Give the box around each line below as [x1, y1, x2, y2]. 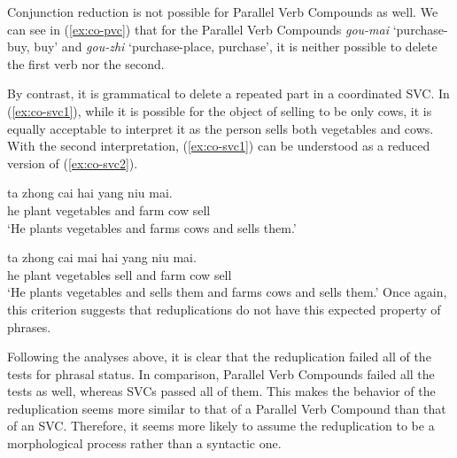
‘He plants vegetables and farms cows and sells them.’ [7, 218, 297, 237]
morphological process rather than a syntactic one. [7, 434, 282, 453]
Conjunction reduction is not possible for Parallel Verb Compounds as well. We [7, 3, 438, 20]
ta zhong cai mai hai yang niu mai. [7, 248, 197, 267]
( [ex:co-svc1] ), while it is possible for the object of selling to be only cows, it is [7, 101, 432, 120]
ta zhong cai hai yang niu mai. [7, 183, 173, 202]
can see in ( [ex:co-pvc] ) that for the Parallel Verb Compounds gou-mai [7, 19, 390, 38]
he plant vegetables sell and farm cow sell [7, 265, 232, 283]
